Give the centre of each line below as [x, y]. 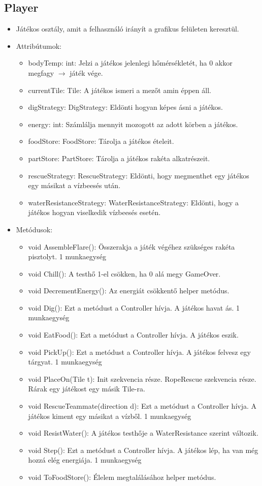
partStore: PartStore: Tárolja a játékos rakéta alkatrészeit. [119, 158]
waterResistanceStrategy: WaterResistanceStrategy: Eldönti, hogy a [134, 202]
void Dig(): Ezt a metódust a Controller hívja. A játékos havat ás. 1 [134, 307]
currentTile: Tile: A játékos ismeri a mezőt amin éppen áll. [120, 90]
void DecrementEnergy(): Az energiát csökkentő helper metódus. [129, 291]
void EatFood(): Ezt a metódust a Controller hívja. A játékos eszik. [133, 335]
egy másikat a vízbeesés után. [74, 185]
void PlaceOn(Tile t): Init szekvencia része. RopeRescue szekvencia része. [142, 378]
